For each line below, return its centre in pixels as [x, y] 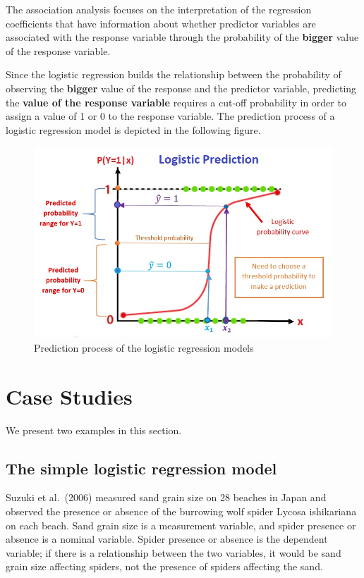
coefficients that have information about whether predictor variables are [161, 23]
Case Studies [69, 396]
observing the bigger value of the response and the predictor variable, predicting [181, 88]
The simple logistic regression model [141, 468]
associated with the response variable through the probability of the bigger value [182, 37]
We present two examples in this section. [94, 430]
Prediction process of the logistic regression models [144, 347]
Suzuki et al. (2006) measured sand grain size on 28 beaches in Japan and [166, 497]
